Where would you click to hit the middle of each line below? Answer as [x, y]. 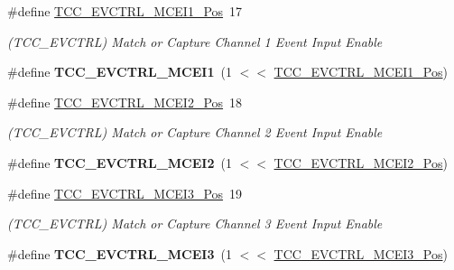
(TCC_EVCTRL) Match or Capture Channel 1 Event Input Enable [195, 41]
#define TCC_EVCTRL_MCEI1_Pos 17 [125, 11]
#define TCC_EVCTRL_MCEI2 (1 [120, 162]
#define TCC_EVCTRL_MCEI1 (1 [120, 72]
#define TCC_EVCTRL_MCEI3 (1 [120, 253]
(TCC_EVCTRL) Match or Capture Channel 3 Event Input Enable [195, 223]
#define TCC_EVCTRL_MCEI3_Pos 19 [125, 193]
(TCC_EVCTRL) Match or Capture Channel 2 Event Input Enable [195, 132]
